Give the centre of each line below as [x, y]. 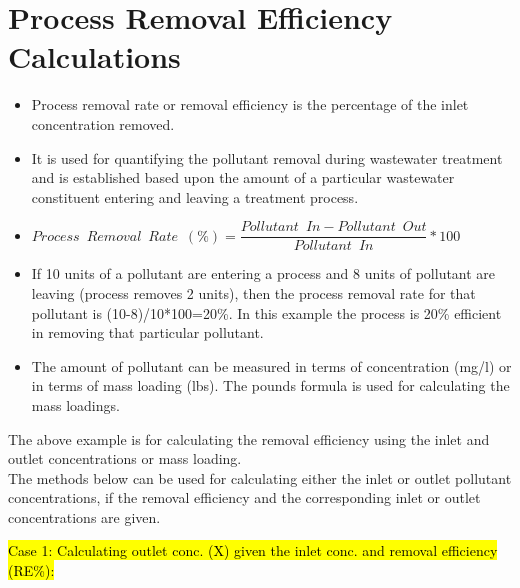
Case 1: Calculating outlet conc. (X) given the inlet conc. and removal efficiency [253, 550]
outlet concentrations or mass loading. [125, 458]
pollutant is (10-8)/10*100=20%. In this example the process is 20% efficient [266, 312]
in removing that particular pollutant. [147, 332]
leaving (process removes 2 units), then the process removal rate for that [253, 292]
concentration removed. [103, 123]
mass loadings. [75, 404]
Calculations [94, 56]
